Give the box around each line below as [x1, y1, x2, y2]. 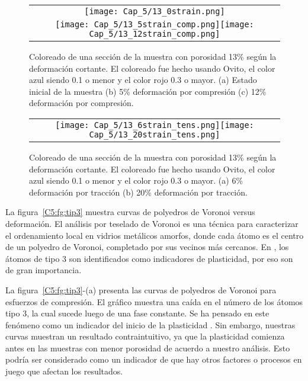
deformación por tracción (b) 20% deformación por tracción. [29, 185, 248, 198]
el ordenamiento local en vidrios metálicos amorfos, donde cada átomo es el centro [5, 229, 304, 241]
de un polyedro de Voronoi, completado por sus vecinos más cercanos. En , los [5, 241, 289, 253]
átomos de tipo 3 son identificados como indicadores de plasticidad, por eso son [5, 252, 293, 264]
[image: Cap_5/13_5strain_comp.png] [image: [55, 20, 254, 29]
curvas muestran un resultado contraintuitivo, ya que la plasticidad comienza [5, 330, 285, 342]
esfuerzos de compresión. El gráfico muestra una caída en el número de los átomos [5, 295, 303, 308]
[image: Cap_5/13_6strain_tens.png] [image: [55, 120, 254, 130]
